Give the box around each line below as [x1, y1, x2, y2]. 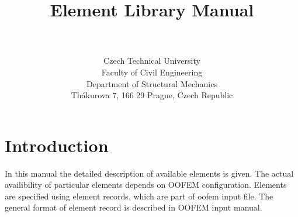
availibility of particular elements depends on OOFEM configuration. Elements [5, 178, 287, 191]
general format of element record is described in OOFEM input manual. [5, 201, 262, 213]
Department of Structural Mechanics [86, 77, 217, 89]
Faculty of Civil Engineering [101, 66, 203, 78]
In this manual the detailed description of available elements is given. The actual [5, 167, 294, 179]
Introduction [5, 133, 109, 157]
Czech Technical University [103, 54, 200, 67]
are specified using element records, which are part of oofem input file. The [5, 190, 273, 202]
